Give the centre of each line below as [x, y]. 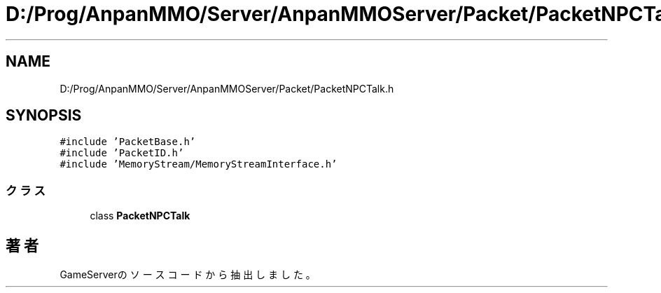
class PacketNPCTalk [140, 216]
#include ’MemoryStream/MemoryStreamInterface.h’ [199, 164]
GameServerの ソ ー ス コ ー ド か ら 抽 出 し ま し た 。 [188, 275]
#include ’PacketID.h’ [122, 153]
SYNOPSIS [44, 116]
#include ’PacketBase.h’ [128, 142]
